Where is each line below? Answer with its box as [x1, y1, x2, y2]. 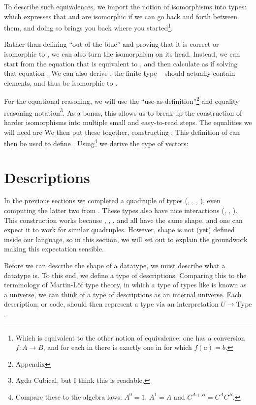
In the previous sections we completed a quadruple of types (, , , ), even [4, 195, 221, 206]
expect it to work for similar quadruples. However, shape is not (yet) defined [4, 224, 235, 235]
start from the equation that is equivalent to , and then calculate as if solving [4, 58, 238, 68]
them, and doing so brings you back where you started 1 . [4, 21, 173, 32]
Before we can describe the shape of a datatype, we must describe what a [4, 260, 225, 271]
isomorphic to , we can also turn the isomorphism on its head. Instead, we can [4, 49, 240, 59]
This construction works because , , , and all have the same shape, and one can [4, 215, 243, 225]
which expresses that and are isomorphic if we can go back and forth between [4, 11, 238, 21]
